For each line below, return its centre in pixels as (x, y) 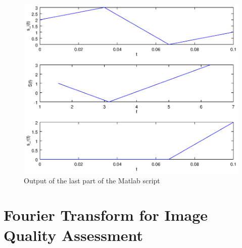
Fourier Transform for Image (106, 215)
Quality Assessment (73, 235)
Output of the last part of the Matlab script (92, 180)
